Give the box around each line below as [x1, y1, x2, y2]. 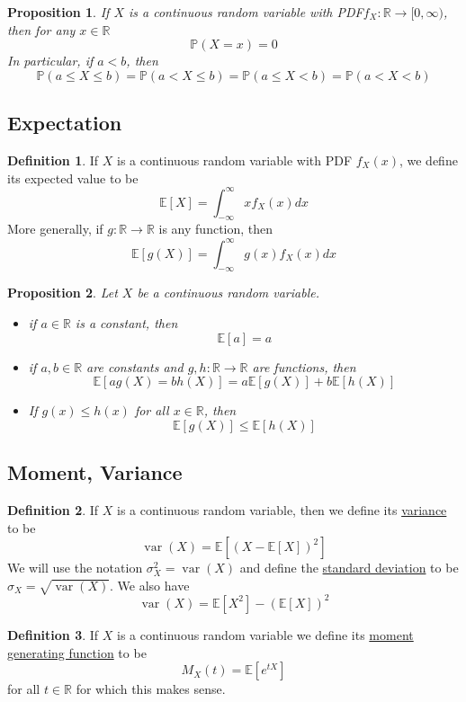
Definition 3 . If [7, 625, 99, 644]
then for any [7, 20, 76, 39]
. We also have [110, 575, 190, 594]
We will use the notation [7, 558, 143, 577]
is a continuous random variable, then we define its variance [117, 500, 447, 519]
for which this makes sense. [76, 680, 226, 698]
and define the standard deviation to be [239, 558, 459, 577]
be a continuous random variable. [137, 283, 319, 302]
